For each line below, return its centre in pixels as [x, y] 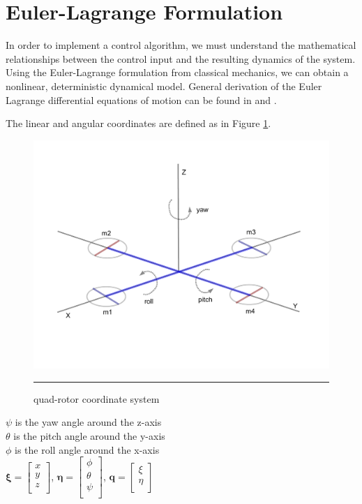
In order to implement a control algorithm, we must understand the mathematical [181, 45]
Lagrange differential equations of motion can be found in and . [141, 99]
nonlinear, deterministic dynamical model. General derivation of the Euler [164, 86]
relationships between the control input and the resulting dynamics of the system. [181, 58]
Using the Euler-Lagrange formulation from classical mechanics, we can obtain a [177, 72]
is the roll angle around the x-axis [87, 449]
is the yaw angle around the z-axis [88, 422]
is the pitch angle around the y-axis [89, 435]
